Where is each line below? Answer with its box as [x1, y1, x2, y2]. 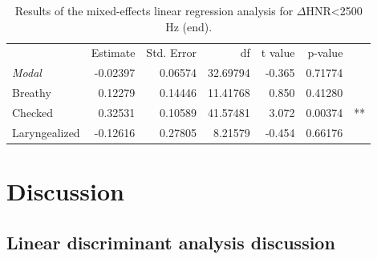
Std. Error [146, 44, 197, 61]
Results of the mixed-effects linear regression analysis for [14, 2, 294, 18]
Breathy [12, 84, 51, 101]
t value [261, 44, 295, 61]
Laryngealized [12, 123, 80, 140]
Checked [12, 103, 53, 120]
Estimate [91, 44, 136, 61]
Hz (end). [165, 18, 213, 34]
